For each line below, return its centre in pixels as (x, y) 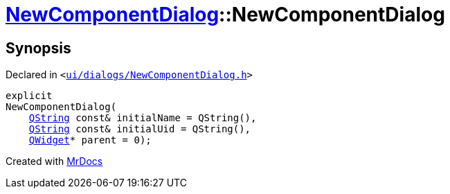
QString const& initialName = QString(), (143, 118)
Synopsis (38, 48)
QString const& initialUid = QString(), (140, 129)
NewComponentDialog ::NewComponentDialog (225, 15)
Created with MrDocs (54, 161)
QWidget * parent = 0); (90, 140)
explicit (29, 96)
